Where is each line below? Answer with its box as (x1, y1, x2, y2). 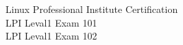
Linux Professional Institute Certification (5, 2, 178, 16)
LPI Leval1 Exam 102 (5, 29, 97, 43)
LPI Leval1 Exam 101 (5, 15, 97, 29)
